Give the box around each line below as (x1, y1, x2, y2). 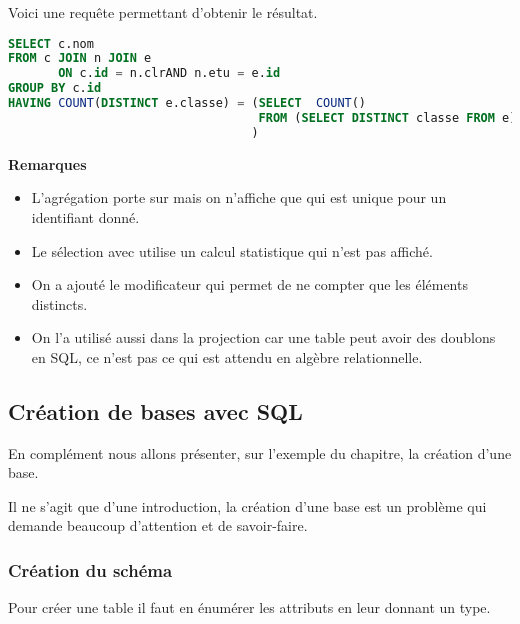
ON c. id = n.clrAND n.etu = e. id (58, 66, 281, 81)
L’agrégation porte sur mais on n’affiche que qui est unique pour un (31, 187, 447, 208)
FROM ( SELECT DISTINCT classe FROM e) (258, 110, 517, 125)
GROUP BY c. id (8, 81, 102, 96)
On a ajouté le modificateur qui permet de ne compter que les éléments (31, 274, 468, 295)
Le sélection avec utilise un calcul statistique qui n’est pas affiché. (31, 240, 433, 261)
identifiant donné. (31, 206, 140, 227)
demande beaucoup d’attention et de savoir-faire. (8, 515, 308, 536)
